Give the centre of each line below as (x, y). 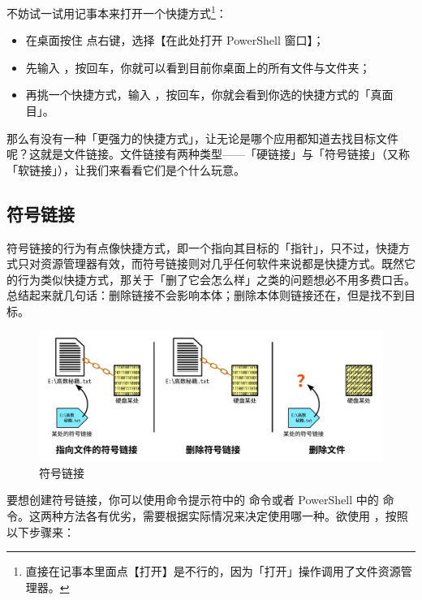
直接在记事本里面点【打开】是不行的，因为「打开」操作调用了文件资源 (213, 571)
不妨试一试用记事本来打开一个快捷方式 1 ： (117, 12)
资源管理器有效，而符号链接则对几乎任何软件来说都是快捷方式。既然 (222, 263)
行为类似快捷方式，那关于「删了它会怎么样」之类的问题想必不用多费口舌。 (216, 279)
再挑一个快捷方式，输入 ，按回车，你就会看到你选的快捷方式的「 (198, 95)
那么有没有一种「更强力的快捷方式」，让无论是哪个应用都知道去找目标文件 (202, 138)
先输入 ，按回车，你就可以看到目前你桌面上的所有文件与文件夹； (198, 67)
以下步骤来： (41, 531)
